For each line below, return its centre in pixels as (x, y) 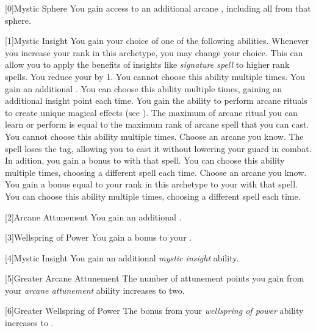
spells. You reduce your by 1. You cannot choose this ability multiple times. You (155, 76)
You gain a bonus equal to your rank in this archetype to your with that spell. (151, 184)
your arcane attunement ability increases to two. (95, 290)
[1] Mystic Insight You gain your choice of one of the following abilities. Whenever (157, 41)
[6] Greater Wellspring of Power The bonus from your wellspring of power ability (154, 311)
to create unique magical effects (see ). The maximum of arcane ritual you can (151, 112)
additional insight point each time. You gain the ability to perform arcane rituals (156, 100)
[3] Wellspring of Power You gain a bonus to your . (99, 237)
